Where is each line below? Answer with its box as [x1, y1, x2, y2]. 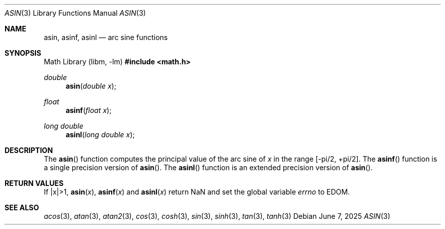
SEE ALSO [5, 203, 39, 212]
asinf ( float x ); [65, 106, 112, 114]
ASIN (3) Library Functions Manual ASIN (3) [5, 9, 146, 17]
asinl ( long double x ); [65, 130, 135, 139]
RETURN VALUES [5, 179, 64, 187]
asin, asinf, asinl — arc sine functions [44, 33, 168, 42]
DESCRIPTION [5, 146, 53, 155]
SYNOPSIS [5, 49, 42, 57]
